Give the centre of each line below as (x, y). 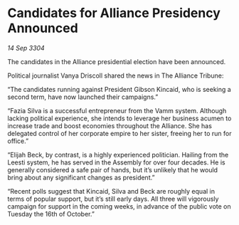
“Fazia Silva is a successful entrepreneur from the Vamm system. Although (117, 110)
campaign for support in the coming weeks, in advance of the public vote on (119, 206)
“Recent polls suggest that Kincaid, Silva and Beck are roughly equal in (111, 191)
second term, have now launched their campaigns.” (83, 97)
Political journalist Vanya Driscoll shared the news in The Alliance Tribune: (116, 75)
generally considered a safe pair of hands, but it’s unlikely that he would (113, 169)
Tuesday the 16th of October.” (51, 214)
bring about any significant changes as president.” (81, 177)
